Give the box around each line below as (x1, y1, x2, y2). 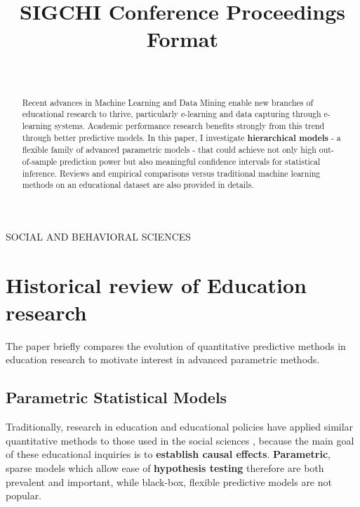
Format (147, 25, 218, 53)
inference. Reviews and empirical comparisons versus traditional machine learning (22, 167, 321, 179)
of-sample (22, 155, 58, 167)
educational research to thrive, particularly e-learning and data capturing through (22, 108, 321, 120)
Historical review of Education (6, 270, 307, 299)
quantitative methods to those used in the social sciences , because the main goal (6, 433, 354, 447)
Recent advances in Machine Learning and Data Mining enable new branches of (22, 96, 314, 108)
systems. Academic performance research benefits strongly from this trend (54, 120, 325, 132)
